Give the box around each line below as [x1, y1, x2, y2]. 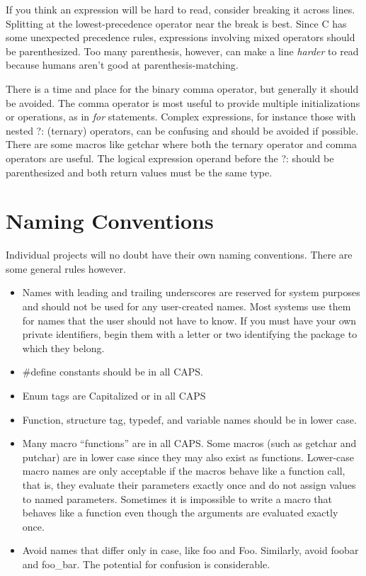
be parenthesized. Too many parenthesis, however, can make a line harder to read [6, 43, 359, 58]
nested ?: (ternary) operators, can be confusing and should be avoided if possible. [6, 123, 359, 137]
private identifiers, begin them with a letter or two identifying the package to [22, 327, 358, 341]
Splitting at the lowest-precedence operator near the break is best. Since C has [6, 16, 347, 30]
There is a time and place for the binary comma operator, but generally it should [6, 81, 359, 96]
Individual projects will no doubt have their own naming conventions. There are [6, 247, 353, 262]
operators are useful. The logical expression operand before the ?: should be [6, 150, 334, 165]
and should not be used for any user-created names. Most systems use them [22, 299, 351, 314]
